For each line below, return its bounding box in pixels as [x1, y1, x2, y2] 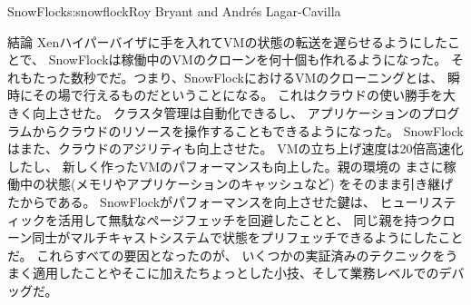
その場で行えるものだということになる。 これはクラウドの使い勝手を [32, 85, 443, 104]
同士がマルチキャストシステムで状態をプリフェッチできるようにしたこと [32, 228, 464, 247]
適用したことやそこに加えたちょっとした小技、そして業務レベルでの [32, 263, 439, 282]
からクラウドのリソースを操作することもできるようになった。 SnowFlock [32, 121, 464, 140]
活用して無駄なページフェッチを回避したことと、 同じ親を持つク [57, 210, 443, 229]
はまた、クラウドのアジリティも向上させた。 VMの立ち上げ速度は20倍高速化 [7, 139, 464, 158]
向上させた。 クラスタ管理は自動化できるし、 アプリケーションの [32, 103, 422, 122]
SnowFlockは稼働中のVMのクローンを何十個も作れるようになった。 [48, 50, 447, 69]
